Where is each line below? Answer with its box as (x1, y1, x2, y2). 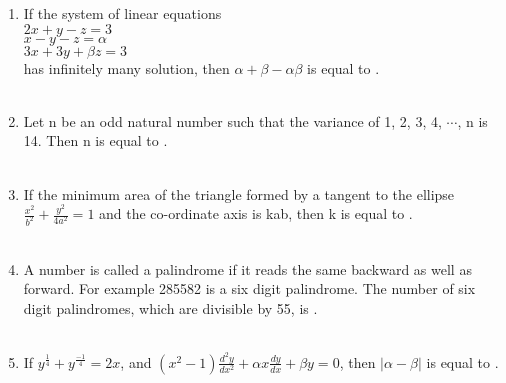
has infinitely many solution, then (23, 57, 230, 78)
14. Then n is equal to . (23, 130, 168, 151)
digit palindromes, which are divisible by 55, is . (23, 297, 318, 318)
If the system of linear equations (23, 3, 222, 23)
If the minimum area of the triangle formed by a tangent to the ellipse (23, 183, 455, 204)
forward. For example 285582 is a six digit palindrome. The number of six (23, 278, 476, 299)
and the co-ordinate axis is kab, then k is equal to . (99, 203, 413, 224)
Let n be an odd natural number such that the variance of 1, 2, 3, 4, (23, 110, 442, 131)
